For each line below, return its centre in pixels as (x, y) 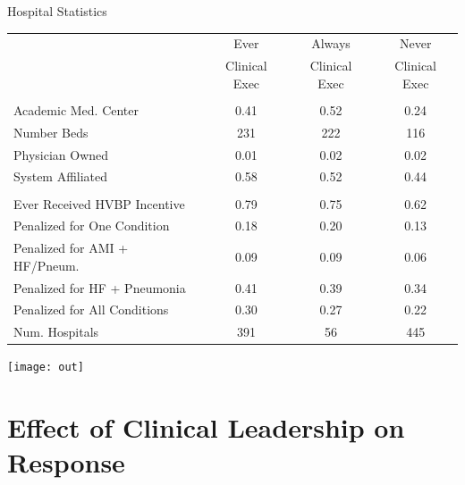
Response (66, 462)
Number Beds (51, 132)
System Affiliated (61, 176)
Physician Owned (61, 154)
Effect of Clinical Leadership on (206, 427)
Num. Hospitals (56, 332)
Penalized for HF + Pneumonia (100, 287)
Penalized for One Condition (92, 226)
